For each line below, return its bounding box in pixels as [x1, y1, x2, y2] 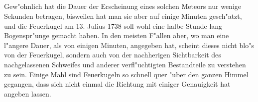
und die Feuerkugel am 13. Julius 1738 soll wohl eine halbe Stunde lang [4, 20, 223, 31]
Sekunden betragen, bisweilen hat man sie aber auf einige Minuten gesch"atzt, [4, 10, 242, 21]
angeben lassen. [4, 88, 51, 99]
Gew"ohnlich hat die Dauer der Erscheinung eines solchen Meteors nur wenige [4, 1, 241, 11]
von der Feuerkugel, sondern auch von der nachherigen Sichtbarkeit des [4, 50, 221, 60]
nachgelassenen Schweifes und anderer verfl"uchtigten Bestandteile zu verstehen [4, 59, 246, 69]
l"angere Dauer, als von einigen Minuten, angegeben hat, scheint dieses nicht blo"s [4, 40, 254, 50]
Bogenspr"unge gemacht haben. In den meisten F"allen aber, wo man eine [4, 30, 229, 41]
